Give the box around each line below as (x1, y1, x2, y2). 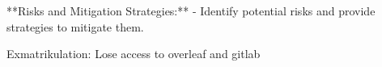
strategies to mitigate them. (6, 18, 144, 35)
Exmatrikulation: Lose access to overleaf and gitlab (6, 45, 261, 62)
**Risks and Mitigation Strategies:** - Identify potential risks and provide (6, 2, 376, 19)
